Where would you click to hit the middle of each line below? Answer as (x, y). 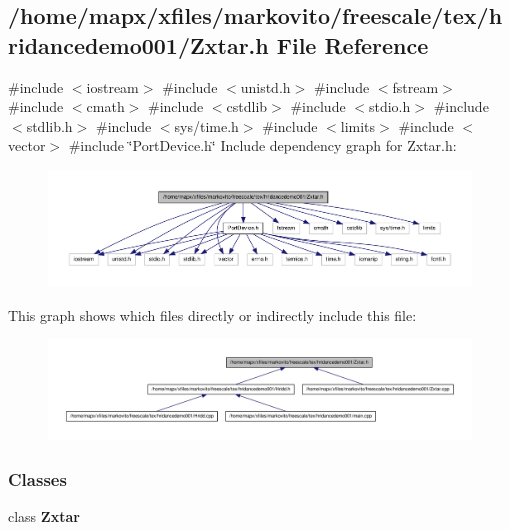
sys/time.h (206, 125)
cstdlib (247, 106)
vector (27, 145)
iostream (112, 86)
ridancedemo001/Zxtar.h (138, 44)
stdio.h (389, 106)
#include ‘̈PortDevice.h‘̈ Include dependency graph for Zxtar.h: (262, 145)
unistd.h (265, 86)
